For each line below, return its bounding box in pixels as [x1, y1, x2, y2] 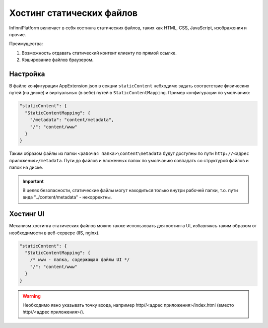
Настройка [9, 69, 45, 78]
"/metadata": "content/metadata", [30, 117, 114, 123]
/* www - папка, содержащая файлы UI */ [30, 257, 130, 262]
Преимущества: [9, 41, 43, 47]
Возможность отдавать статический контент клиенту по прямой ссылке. [21, 50, 177, 56]
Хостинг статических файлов [9, 7, 138, 18]
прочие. [9, 31, 26, 37]
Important [22, 178, 44, 184]
